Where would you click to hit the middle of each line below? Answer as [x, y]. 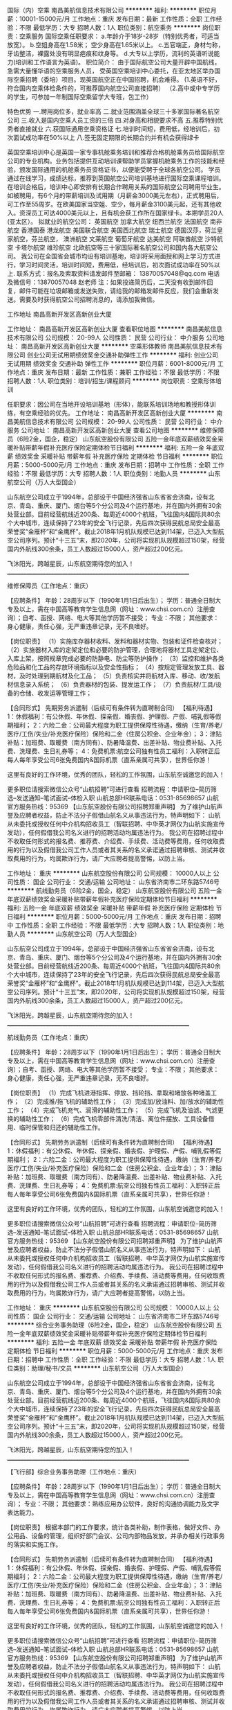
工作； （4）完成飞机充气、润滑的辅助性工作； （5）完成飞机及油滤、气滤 [113, 1110]
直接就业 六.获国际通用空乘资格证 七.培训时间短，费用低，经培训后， [116, 129]
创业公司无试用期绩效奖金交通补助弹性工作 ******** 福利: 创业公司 [123, 355]
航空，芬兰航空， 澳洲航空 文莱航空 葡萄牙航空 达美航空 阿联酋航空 [108, 239]
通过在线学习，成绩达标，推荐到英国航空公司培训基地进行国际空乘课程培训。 [116, 178]
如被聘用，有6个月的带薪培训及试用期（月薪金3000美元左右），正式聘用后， [115, 195]
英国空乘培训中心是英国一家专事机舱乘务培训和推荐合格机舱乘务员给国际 [110, 152]
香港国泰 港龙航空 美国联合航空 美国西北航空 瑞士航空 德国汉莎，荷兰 [119, 230]
